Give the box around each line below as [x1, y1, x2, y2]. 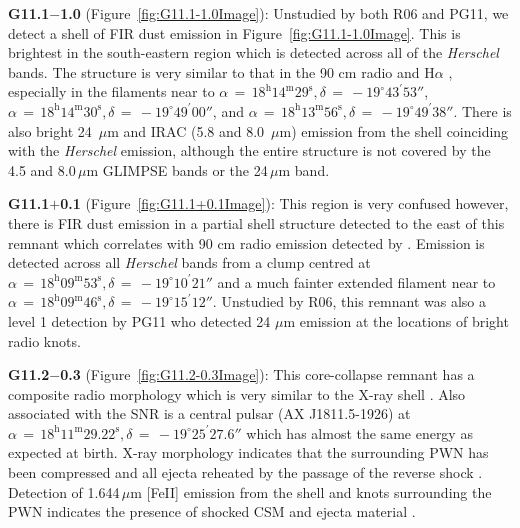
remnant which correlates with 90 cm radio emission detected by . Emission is [8, 232, 485, 253]
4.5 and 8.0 [8, 159, 76, 180]
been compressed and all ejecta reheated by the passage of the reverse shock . [8, 462, 483, 483]
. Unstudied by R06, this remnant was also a [212, 291, 486, 312]
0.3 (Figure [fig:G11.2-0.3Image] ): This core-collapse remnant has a [60, 364, 475, 385]
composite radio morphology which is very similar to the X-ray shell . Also [8, 383, 466, 404]
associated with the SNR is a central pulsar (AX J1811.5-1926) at [8, 403, 411, 424]
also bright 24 [8, 120, 92, 141]
